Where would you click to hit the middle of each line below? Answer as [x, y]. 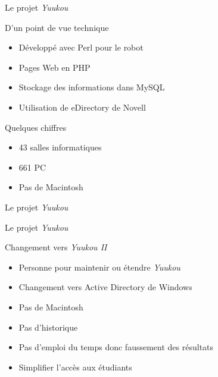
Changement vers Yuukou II [56, 247]
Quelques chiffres [36, 127]
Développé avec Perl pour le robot [81, 47]
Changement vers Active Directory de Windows [105, 287]
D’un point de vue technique [57, 27]
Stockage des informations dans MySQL [92, 87]
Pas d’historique [48, 327]
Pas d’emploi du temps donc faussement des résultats [116, 347]
